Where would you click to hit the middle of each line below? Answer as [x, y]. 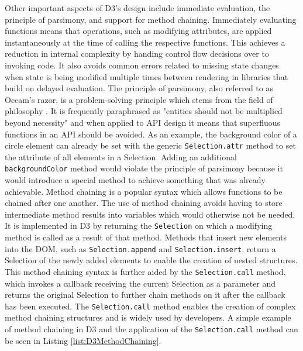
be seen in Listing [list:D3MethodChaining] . [83, 340]
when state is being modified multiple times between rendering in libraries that [147, 76]
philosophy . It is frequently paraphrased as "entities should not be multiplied [144, 111]
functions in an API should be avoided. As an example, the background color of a [151, 134]
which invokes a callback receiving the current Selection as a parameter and [140, 283]
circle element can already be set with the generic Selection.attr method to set [150, 145]
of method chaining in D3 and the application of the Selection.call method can [151, 329]
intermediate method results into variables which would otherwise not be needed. [150, 214]
